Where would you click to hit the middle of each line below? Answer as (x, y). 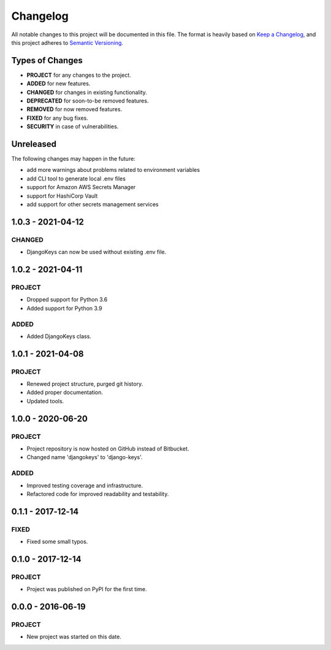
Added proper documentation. (65, 392)
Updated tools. (45, 401)
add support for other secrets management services (93, 204)
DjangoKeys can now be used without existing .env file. (97, 252)
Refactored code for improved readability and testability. (98, 493)
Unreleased (34, 144)
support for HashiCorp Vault (62, 196)
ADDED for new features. (59, 83)
